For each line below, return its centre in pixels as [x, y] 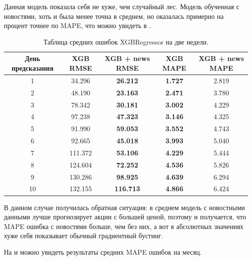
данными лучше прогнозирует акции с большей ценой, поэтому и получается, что [125, 217]
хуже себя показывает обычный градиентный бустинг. [84, 236]
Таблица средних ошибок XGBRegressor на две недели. [126, 41]
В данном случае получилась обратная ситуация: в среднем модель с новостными [125, 207]
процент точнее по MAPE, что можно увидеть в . [78, 25]
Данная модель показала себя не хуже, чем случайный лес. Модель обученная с [122, 6]
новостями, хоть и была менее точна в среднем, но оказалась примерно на [114, 16]
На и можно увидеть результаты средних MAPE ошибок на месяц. [103, 252]
